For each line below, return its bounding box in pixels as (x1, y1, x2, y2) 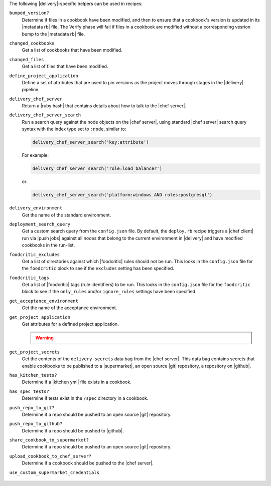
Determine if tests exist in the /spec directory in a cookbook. (22, 395, 149, 401)
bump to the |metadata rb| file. (22, 31, 85, 37)
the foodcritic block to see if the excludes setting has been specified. (22, 266, 174, 272)
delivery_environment (9, 205, 63, 211)
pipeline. (22, 87, 40, 93)
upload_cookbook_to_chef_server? (9, 453, 92, 459)
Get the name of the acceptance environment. (22, 305, 117, 311)
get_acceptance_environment (9, 298, 79, 304)
